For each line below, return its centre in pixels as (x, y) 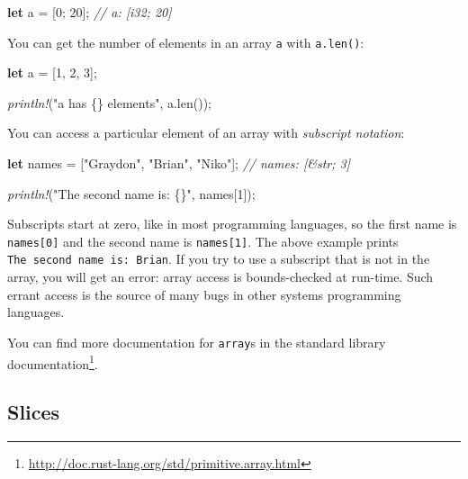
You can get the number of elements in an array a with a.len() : (186, 42)
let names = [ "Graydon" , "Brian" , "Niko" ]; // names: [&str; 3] (179, 163)
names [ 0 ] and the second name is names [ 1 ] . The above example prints (203, 241)
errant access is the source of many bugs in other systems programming (204, 294)
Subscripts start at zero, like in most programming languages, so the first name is (232, 224)
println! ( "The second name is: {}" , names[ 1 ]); (131, 193)
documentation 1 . (53, 362)
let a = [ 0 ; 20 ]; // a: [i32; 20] (90, 12)
